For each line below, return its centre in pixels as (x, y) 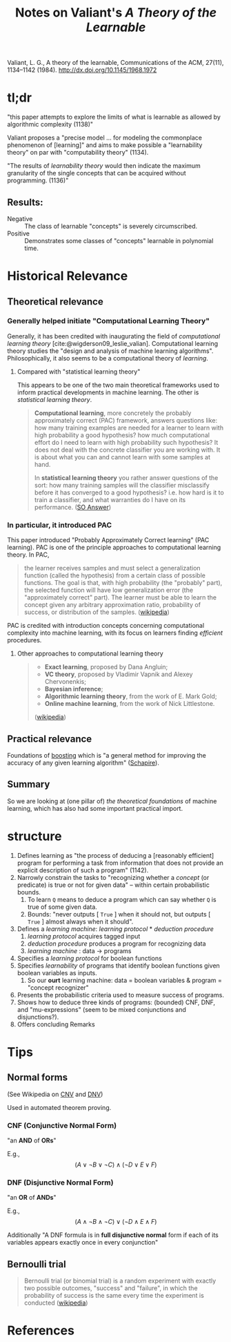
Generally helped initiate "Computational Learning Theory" (109, 321)
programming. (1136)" (38, 180)
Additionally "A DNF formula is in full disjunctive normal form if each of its (113, 1235)
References (41, 1331)
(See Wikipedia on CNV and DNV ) (55, 1094)
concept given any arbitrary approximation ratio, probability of (112, 605)
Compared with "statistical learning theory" (79, 372)
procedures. (24, 640)
